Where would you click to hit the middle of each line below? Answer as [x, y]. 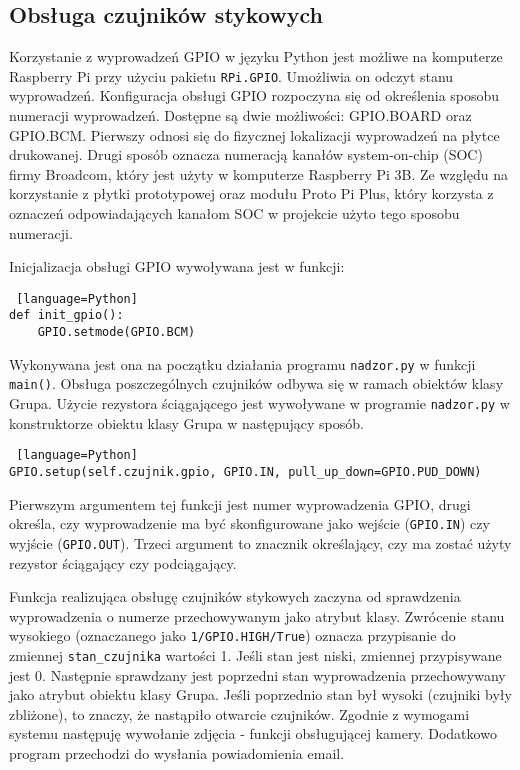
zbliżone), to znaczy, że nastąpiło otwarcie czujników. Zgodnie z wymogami [239, 713]
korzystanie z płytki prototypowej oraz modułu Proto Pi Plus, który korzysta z [251, 193]
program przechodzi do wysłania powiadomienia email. [177, 753]
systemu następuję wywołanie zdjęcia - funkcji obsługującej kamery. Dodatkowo [253, 733]
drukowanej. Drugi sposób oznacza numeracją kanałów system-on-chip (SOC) [246, 154]
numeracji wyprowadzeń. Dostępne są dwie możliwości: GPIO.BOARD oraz [240, 115]
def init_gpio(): [66, 315]
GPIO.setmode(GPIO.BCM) [116, 332]
